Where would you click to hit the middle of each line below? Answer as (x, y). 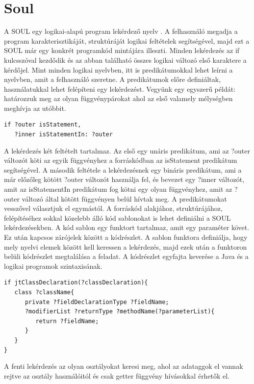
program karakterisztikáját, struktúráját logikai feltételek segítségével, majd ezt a (127, 40)
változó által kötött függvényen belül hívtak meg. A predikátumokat (124, 198)
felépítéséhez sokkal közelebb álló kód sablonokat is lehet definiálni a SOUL (117, 218)
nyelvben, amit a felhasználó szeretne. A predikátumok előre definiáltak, (113, 79)
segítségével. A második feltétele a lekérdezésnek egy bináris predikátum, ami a (123, 169)
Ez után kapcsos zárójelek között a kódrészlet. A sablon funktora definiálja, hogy (126, 237)
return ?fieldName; (67, 321)
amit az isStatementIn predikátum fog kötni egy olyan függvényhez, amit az (118, 189)
